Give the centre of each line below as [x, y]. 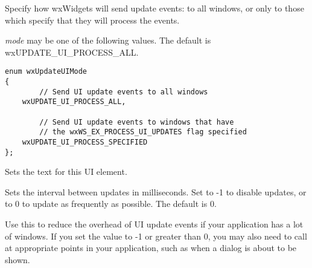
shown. [18, 259]
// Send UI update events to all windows [124, 92]
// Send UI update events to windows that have [137, 122]
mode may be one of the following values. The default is [108, 40]
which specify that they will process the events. [92, 20]
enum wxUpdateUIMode [46, 72]
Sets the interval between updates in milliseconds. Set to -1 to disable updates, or [156, 191]
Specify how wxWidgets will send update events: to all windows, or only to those [154, 8]
